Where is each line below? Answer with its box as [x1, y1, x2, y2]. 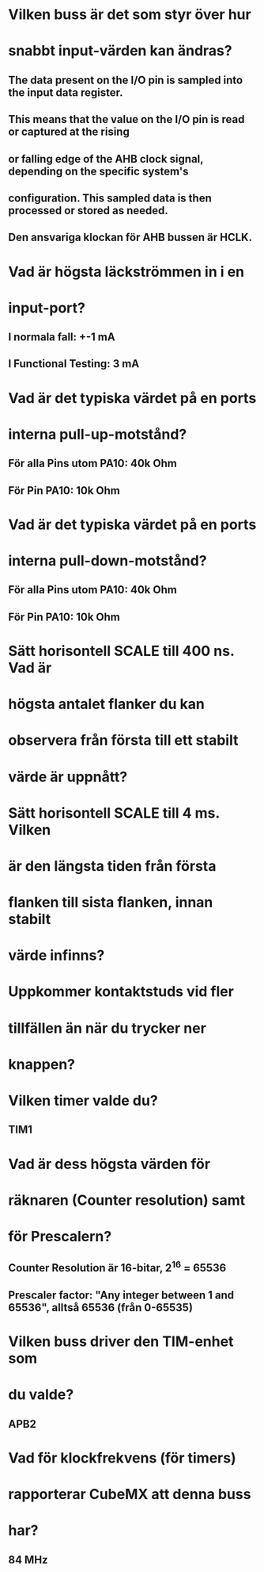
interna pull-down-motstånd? [8, 552, 207, 570]
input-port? [8, 299, 85, 316]
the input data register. [8, 86, 123, 99]
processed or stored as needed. [8, 204, 168, 217]
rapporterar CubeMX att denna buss [8, 1485, 251, 1503]
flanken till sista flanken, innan [8, 894, 213, 911]
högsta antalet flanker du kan [8, 696, 206, 713]
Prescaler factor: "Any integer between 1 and [8, 1288, 235, 1302]
